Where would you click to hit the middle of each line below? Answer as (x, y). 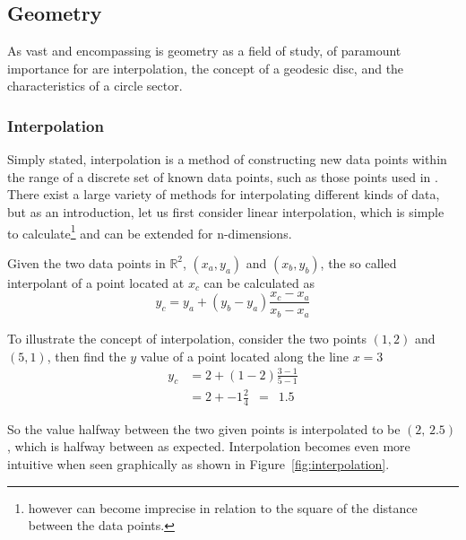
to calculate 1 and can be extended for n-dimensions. (150, 231)
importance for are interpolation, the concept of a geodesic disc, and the (206, 68)
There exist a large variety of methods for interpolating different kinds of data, (224, 194)
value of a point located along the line (244, 356)
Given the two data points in (86, 262)
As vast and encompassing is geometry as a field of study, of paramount (204, 51)
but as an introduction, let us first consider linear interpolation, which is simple (226, 211)
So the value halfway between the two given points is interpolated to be (204, 428)
